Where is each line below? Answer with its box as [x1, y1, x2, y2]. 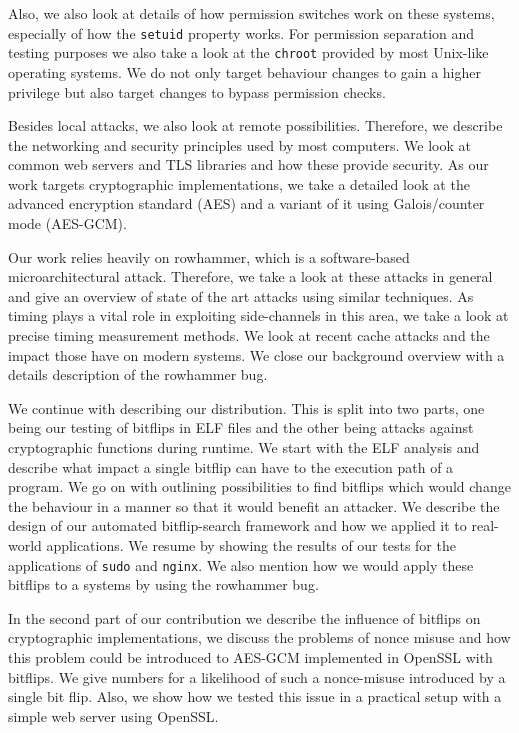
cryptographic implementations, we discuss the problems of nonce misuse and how [8, 627, 511, 648]
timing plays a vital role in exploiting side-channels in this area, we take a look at [8, 305, 509, 326]
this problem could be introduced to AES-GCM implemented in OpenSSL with [8, 647, 493, 667]
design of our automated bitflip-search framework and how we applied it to [8, 515, 467, 536]
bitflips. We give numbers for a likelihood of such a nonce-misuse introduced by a [8, 666, 506, 687]
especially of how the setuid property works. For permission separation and [8, 22, 475, 43]
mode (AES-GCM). [8, 213, 127, 234]
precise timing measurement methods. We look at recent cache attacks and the [8, 325, 490, 346]
